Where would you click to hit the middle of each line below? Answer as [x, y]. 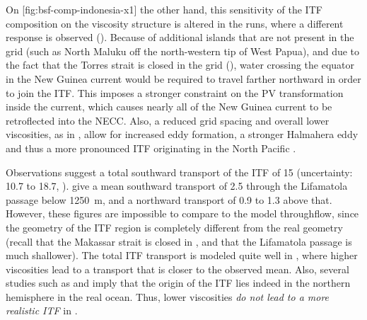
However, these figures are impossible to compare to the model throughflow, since [182, 213]
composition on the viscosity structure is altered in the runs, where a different [175, 23]
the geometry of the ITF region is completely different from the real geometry [174, 227]
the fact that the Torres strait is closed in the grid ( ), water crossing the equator [180, 65]
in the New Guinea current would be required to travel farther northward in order [183, 78]
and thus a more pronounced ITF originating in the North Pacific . [151, 148]
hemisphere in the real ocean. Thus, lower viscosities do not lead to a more [168, 296]
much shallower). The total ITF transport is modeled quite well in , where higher [182, 255]
